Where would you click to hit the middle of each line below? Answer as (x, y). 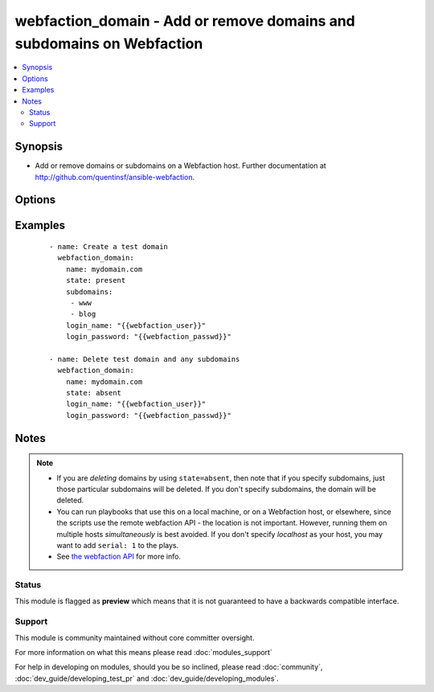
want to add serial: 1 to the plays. (118, 546)
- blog (83, 314)
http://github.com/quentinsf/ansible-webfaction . (115, 177)
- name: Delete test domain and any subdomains (145, 359)
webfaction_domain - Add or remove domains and (185, 21)
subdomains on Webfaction (109, 43)
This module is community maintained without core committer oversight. (135, 637)
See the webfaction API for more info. (119, 557)
